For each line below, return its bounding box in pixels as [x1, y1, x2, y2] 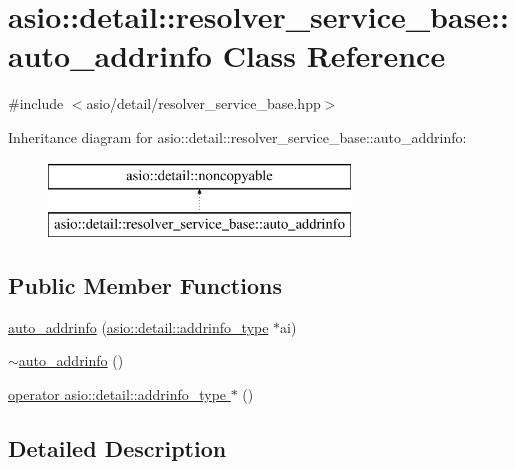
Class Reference [222, 35, 446, 76]
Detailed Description [8, 433, 227, 464]
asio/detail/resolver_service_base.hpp [86, 93, 321, 114]
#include [8, 93, 64, 114]
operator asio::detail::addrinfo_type [8, 384, 227, 405]
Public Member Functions [8, 270, 282, 301]
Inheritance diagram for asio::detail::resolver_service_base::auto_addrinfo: [8, 126, 467, 147]
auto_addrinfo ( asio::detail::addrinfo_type [8, 316, 269, 337]
